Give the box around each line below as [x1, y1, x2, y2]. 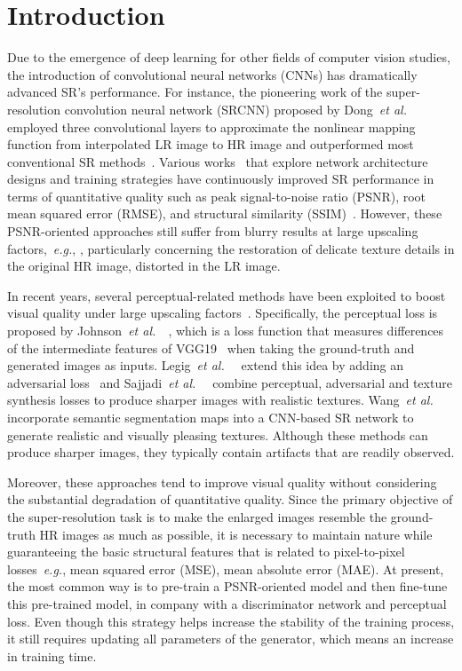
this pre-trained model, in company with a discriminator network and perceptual [7, 594, 447, 612]
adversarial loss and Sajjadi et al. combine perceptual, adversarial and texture [7, 373, 452, 391]
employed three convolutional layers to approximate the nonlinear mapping [7, 117, 416, 136]
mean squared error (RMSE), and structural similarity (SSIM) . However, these [7, 204, 442, 223]
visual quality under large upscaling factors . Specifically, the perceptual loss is [7, 304, 438, 322]
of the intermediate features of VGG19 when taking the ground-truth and [7, 338, 415, 357]
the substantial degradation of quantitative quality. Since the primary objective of [7, 490, 453, 509]
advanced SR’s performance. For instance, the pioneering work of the [7, 83, 383, 101]
